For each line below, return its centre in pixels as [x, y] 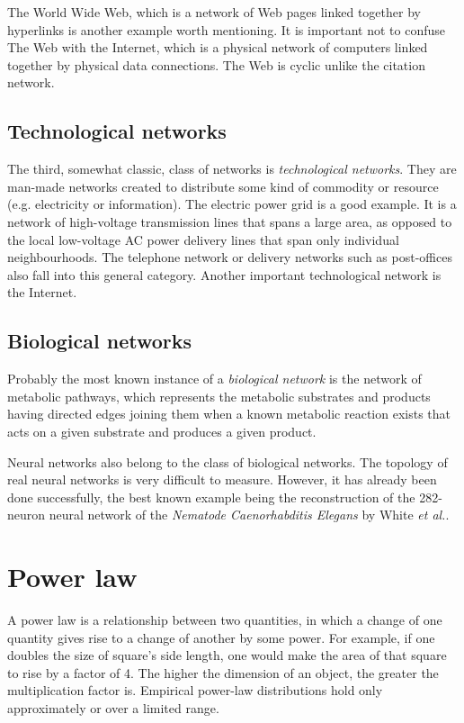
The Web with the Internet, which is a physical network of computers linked [218, 47]
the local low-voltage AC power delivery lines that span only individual [203, 239]
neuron [27, 515]
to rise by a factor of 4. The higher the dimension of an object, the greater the [223, 672]
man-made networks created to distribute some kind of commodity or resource [223, 186]
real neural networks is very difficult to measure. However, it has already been [222, 479]
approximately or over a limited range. [113, 707]
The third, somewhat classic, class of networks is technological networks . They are [232, 169]
